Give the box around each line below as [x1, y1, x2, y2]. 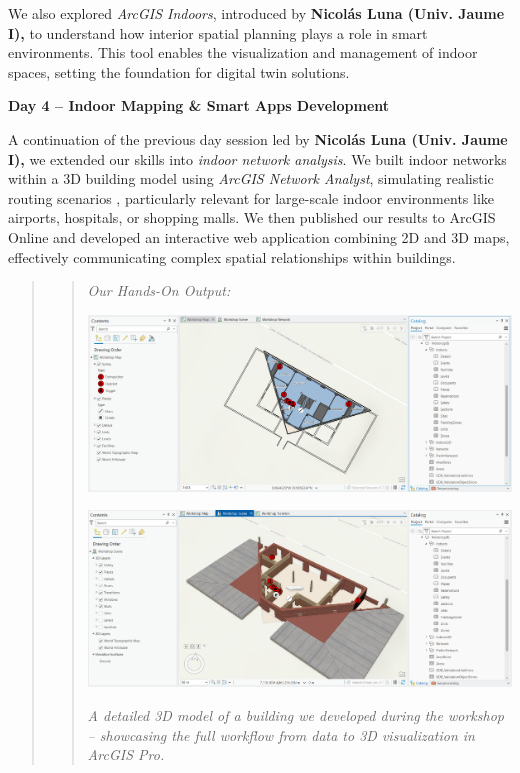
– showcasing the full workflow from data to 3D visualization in [87, 724, 475, 745]
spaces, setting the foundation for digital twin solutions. [8, 61, 350, 82]
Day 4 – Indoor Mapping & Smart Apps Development [8, 95, 390, 116]
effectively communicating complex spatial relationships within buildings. [8, 246, 456, 267]
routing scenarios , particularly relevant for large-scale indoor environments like [8, 187, 495, 208]
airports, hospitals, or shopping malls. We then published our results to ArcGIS [8, 207, 496, 228]
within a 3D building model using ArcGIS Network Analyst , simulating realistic [8, 168, 494, 189]
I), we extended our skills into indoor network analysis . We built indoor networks [8, 148, 507, 169]
